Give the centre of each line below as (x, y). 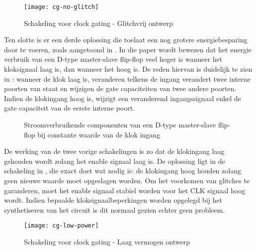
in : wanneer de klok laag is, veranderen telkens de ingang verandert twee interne (127, 78)
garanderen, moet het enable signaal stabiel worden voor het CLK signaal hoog (125, 190)
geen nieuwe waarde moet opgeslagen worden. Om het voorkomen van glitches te (127, 180)
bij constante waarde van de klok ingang (99, 134)
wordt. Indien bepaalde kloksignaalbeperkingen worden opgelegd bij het (113, 200)
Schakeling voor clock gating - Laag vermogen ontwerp (107, 242)
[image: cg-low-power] (61, 226)
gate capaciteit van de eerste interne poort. (70, 108)
